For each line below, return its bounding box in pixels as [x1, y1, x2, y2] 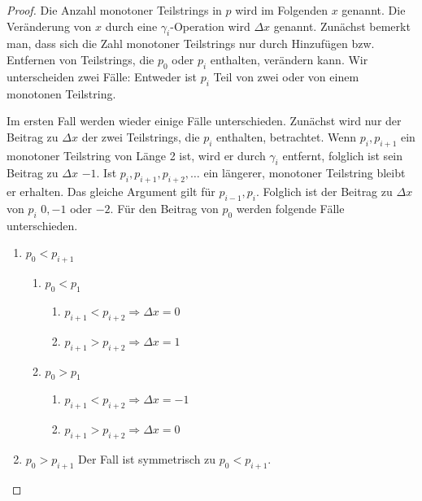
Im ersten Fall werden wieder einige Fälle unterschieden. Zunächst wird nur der [7, 112, 402, 129]
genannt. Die [342, 2, 406, 18]
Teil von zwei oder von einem [213, 68, 359, 85]
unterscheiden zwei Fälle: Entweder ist [7, 68, 198, 85]
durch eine [105, 17, 158, 34]
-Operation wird [170, 17, 250, 34]
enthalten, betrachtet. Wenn [216, 128, 357, 145]
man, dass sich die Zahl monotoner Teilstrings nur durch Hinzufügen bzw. [7, 35, 375, 52]
